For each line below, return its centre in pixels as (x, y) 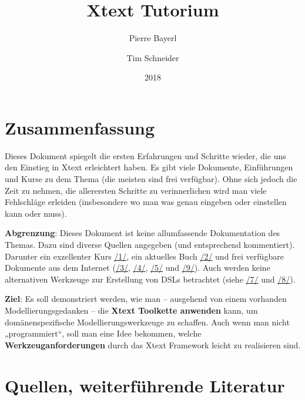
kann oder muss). (36, 213)
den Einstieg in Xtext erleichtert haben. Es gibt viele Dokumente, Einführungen (149, 167)
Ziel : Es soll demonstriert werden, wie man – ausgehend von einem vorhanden (146, 299)
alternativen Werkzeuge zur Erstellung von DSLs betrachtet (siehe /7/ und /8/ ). (150, 279)
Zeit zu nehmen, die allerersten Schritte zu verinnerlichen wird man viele (136, 190)
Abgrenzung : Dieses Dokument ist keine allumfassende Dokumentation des (143, 233)
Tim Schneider (153, 57)
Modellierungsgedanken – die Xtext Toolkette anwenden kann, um (131, 310)
